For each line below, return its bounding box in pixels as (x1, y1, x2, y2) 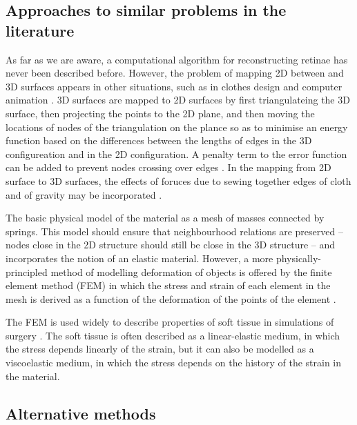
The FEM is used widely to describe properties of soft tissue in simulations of (6, 315, 334, 329)
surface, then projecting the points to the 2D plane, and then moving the (6, 106, 315, 120)
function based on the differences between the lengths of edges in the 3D (6, 133, 312, 148)
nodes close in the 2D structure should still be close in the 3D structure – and (6, 237, 336, 252)
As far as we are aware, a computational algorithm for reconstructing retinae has (6, 52, 348, 66)
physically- (276, 250, 321, 265)
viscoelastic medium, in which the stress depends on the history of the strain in (6, 355, 342, 370)
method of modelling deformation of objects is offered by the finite (50, 264, 332, 279)
